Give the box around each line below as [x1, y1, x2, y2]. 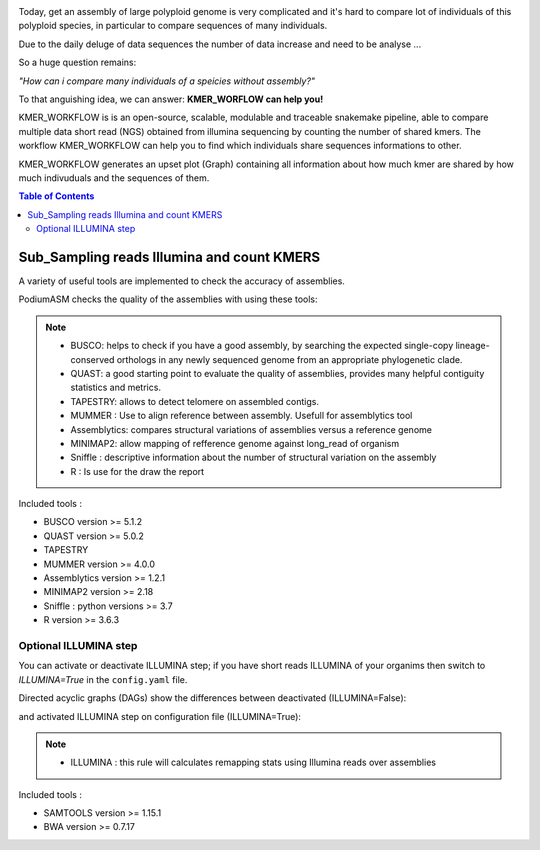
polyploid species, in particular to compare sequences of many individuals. [18, 20, 328, 32]
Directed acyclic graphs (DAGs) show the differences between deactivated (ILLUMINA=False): [18, 692, 407, 704]
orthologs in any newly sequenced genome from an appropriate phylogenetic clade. [116, 353, 463, 365]
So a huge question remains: [18, 56, 137, 69]
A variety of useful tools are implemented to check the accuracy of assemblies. [18, 275, 345, 287]
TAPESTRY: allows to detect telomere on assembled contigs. [70, 395, 320, 407]
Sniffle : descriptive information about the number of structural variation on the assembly [70, 451, 437, 464]
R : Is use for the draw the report [70, 465, 205, 477]
